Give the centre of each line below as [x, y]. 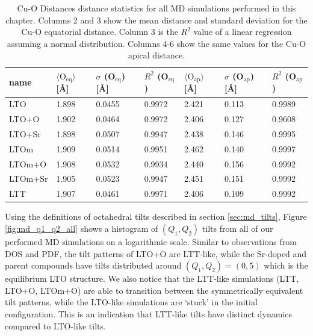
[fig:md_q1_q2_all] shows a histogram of [82, 229]
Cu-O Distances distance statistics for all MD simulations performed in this [156, 8]
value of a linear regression [243, 32]
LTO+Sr [25, 133]
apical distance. [156, 55]
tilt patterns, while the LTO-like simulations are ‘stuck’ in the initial [131, 302]
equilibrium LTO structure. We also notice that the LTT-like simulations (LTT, [152, 278]
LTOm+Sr [29, 179]
